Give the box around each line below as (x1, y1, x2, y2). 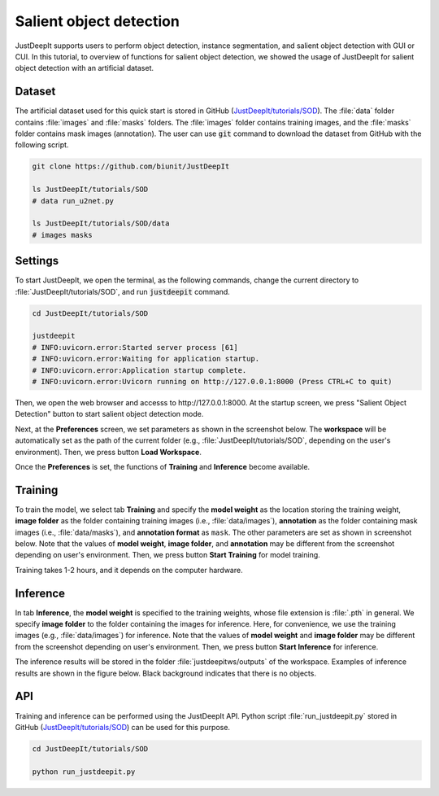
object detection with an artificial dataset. (15, 63, 154, 73)
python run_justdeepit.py (32, 767, 136, 776)
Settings (15, 254, 59, 268)
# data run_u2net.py (32, 196, 114, 205)
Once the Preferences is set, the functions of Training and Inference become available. (15, 461, 311, 471)
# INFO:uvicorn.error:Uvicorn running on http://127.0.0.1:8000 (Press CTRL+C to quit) (32, 377, 393, 386)
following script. (15, 140, 69, 150)
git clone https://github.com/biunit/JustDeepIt (32, 162, 230, 171)
